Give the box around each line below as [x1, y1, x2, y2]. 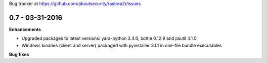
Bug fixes [9, 52, 29, 58]
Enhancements [9, 26, 42, 32]
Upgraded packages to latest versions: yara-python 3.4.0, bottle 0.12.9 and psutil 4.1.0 [21, 35, 197, 41]
